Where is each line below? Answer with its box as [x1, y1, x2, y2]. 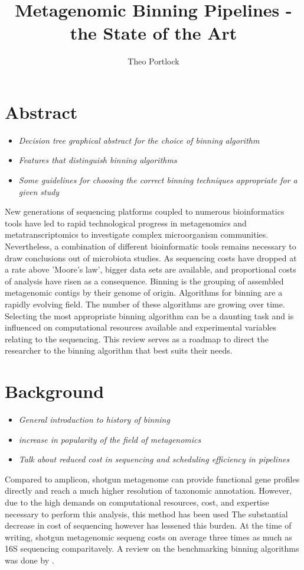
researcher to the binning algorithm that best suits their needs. [5, 344, 233, 357]
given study [18, 185, 60, 197]
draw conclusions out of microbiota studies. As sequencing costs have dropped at [5, 251, 297, 264]
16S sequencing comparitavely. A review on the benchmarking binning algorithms [5, 542, 299, 555]
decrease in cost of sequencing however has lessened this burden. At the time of [5, 519, 292, 532]
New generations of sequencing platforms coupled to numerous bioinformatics [5, 205, 285, 218]
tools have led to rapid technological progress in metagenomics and [5, 216, 247, 229]
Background [5, 379, 104, 403]
